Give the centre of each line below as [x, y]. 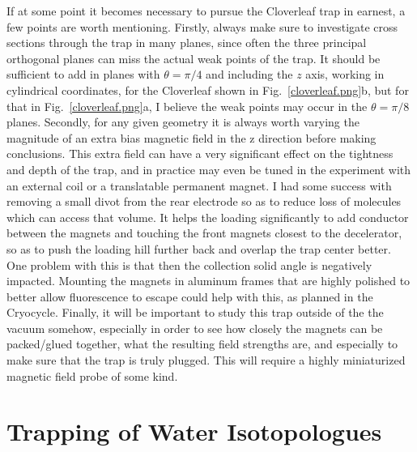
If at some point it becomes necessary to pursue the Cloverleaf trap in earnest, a [206, 11]
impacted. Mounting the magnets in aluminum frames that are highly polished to [208, 281]
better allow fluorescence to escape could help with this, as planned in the [190, 296]
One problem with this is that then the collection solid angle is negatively [189, 264]
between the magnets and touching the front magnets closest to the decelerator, [204, 233]
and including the [249, 74]
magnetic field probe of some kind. [92, 375]
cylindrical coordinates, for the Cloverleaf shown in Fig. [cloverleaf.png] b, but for [208, 90]
